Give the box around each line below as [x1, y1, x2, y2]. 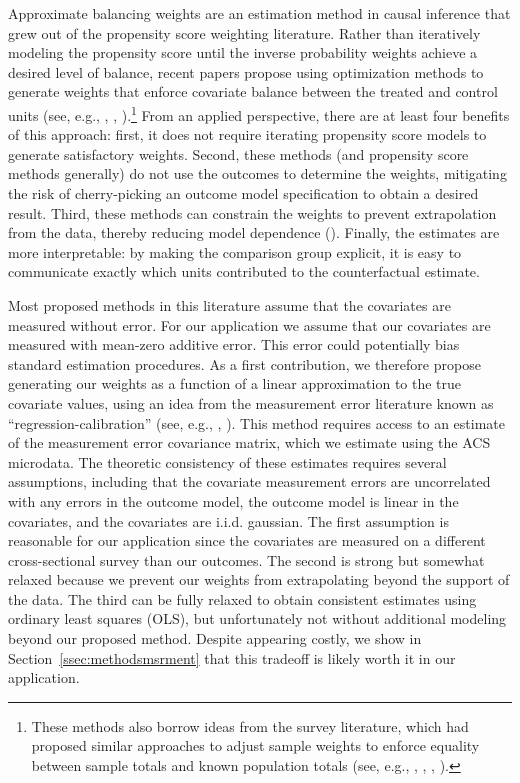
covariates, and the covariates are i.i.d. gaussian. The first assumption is [8, 510, 449, 531]
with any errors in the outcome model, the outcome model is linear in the [8, 490, 459, 511]
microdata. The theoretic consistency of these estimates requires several [8, 451, 447, 472]
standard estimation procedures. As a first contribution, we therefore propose [8, 353, 481, 374]
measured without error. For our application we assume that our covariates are [8, 314, 491, 335]
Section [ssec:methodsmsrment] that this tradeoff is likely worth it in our [8, 647, 456, 668]
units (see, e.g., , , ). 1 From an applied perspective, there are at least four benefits [8, 101, 510, 125]
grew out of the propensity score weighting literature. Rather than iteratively [8, 22, 481, 43]
